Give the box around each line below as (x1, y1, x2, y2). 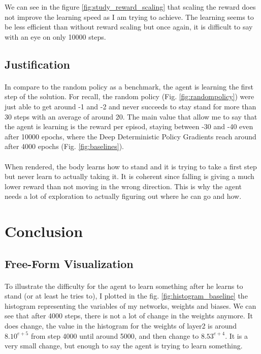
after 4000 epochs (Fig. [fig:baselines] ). (5, 141, 124, 152)
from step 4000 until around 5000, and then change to (30, 330, 199, 341)
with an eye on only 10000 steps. (5, 31, 106, 42)
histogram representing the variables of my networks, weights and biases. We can (5, 300, 256, 311)
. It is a (225, 330, 248, 341)
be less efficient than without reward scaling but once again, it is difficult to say (5, 21, 253, 32)
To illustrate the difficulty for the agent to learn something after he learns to (5, 280, 243, 291)
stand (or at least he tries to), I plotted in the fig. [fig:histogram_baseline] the (5, 290, 248, 301)
